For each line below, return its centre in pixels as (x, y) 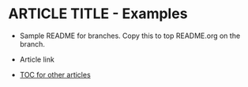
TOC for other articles (55, 74)
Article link (37, 59)
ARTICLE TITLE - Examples (98, 14)
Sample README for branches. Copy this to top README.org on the (130, 36)
